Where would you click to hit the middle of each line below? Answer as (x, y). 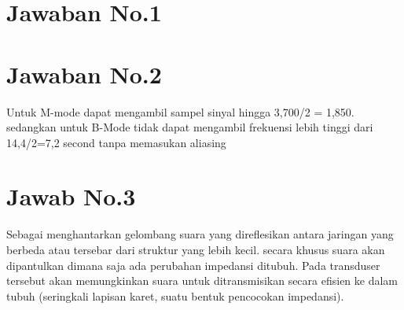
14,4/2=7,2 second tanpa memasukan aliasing (116, 142)
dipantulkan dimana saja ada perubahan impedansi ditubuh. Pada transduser (193, 265)
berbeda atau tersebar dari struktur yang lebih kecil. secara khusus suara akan (196, 249)
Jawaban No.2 (84, 74)
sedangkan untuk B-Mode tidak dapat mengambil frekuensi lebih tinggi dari (190, 127)
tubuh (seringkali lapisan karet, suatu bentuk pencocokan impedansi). (175, 295)
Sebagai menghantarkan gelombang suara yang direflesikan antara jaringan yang (200, 234)
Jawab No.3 (71, 196)
